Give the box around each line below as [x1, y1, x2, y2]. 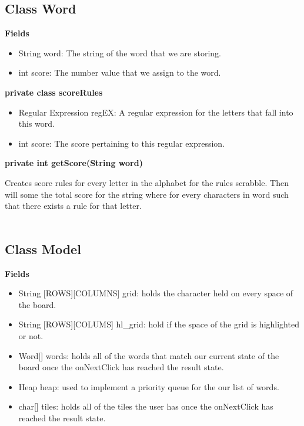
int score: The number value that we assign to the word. [18, 66, 221, 79]
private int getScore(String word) [5, 157, 143, 169]
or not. [18, 329, 44, 342]
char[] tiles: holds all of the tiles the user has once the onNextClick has [18, 400, 273, 413]
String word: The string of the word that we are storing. [18, 46, 221, 59]
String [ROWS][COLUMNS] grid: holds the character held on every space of [18, 287, 293, 299]
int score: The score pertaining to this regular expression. [18, 137, 225, 149]
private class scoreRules [5, 86, 103, 98]
